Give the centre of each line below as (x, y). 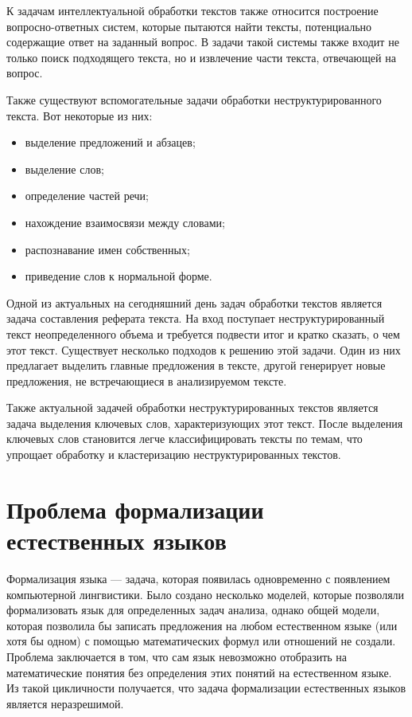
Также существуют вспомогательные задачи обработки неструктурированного (194, 99)
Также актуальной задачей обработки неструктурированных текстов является (192, 407)
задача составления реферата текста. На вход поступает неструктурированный (196, 318)
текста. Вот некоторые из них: (80, 115)
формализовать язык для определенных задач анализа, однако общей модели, (193, 610)
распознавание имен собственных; (107, 249)
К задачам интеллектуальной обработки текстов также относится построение (192, 10)
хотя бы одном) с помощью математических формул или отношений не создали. (201, 641)
